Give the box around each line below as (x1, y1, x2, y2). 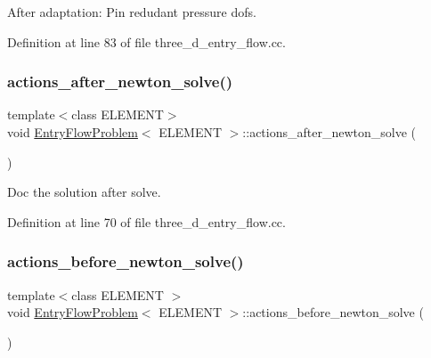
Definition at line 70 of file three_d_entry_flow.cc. (7, 212, 286, 231)
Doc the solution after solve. (7, 183, 161, 201)
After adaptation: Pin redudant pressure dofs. (7, 3, 256, 20)
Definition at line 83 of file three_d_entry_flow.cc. (7, 32, 286, 51)
